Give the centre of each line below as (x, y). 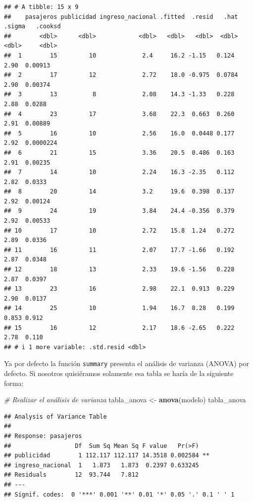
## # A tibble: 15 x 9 (41, 7)
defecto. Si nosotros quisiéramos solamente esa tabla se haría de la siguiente (119, 373)
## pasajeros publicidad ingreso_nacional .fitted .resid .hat (121, 17)
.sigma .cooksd (32, 27)
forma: (14, 383)
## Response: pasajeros (43, 436)
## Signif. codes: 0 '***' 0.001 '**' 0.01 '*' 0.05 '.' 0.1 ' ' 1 (119, 494)
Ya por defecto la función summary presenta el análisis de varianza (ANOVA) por (127, 363)
